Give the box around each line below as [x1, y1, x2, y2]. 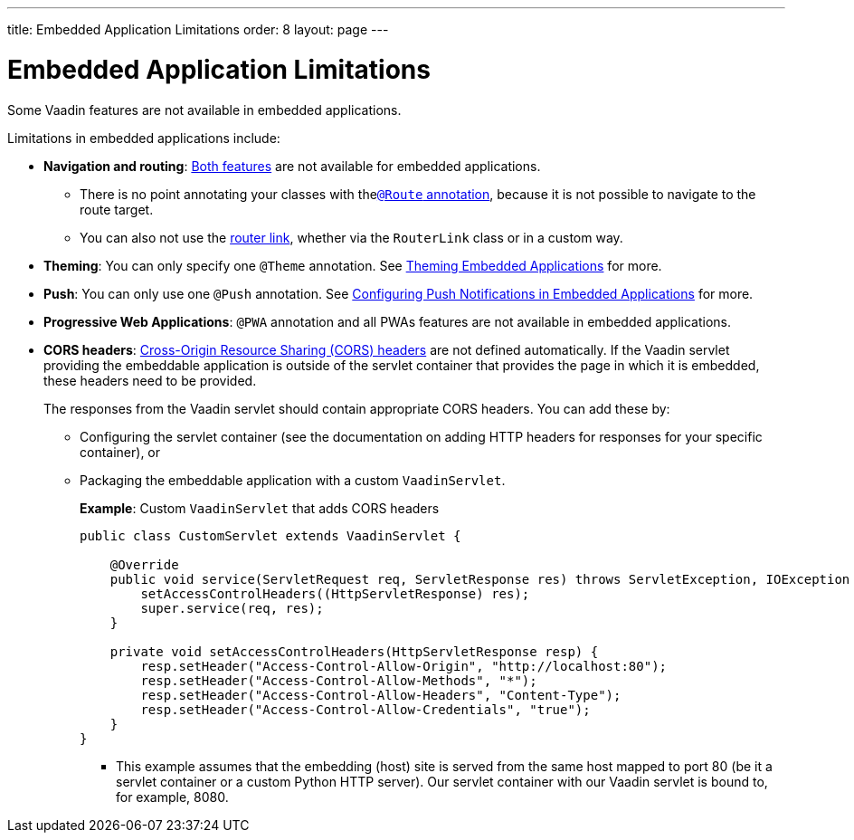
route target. [80, 201, 154, 217]
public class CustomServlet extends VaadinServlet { [80, 528, 461, 543]
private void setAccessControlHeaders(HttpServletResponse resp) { [109, 644, 599, 659]
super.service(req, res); [140, 600, 324, 616]
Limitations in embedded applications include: [7, 129, 280, 146]
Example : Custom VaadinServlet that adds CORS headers [80, 500, 440, 516]
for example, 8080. [116, 788, 229, 805]
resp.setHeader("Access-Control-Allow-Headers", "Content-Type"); [140, 687, 622, 702]
